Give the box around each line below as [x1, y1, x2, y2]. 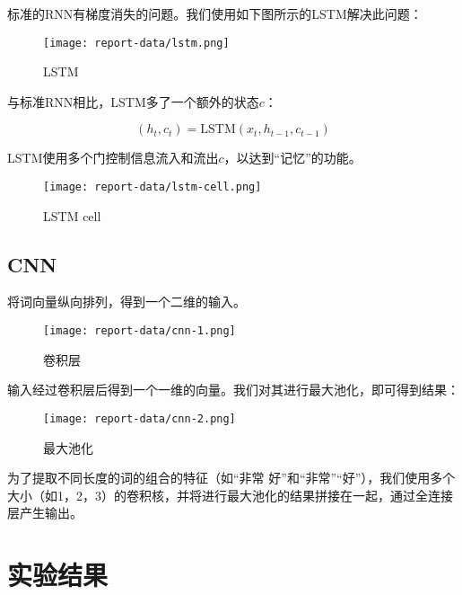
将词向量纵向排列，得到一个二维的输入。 [7, 292, 246, 311]
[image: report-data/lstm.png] [43, 36, 230, 49]
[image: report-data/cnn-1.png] [43, 324, 236, 338]
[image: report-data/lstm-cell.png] [43, 181, 262, 194]
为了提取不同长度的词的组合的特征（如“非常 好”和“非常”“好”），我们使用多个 [7, 468, 456, 487]
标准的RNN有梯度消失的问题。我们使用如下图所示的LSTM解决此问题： [7, 4, 423, 22]
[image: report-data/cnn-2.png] [43, 412, 236, 425]
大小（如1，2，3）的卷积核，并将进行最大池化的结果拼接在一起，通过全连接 [7, 485, 453, 504]
